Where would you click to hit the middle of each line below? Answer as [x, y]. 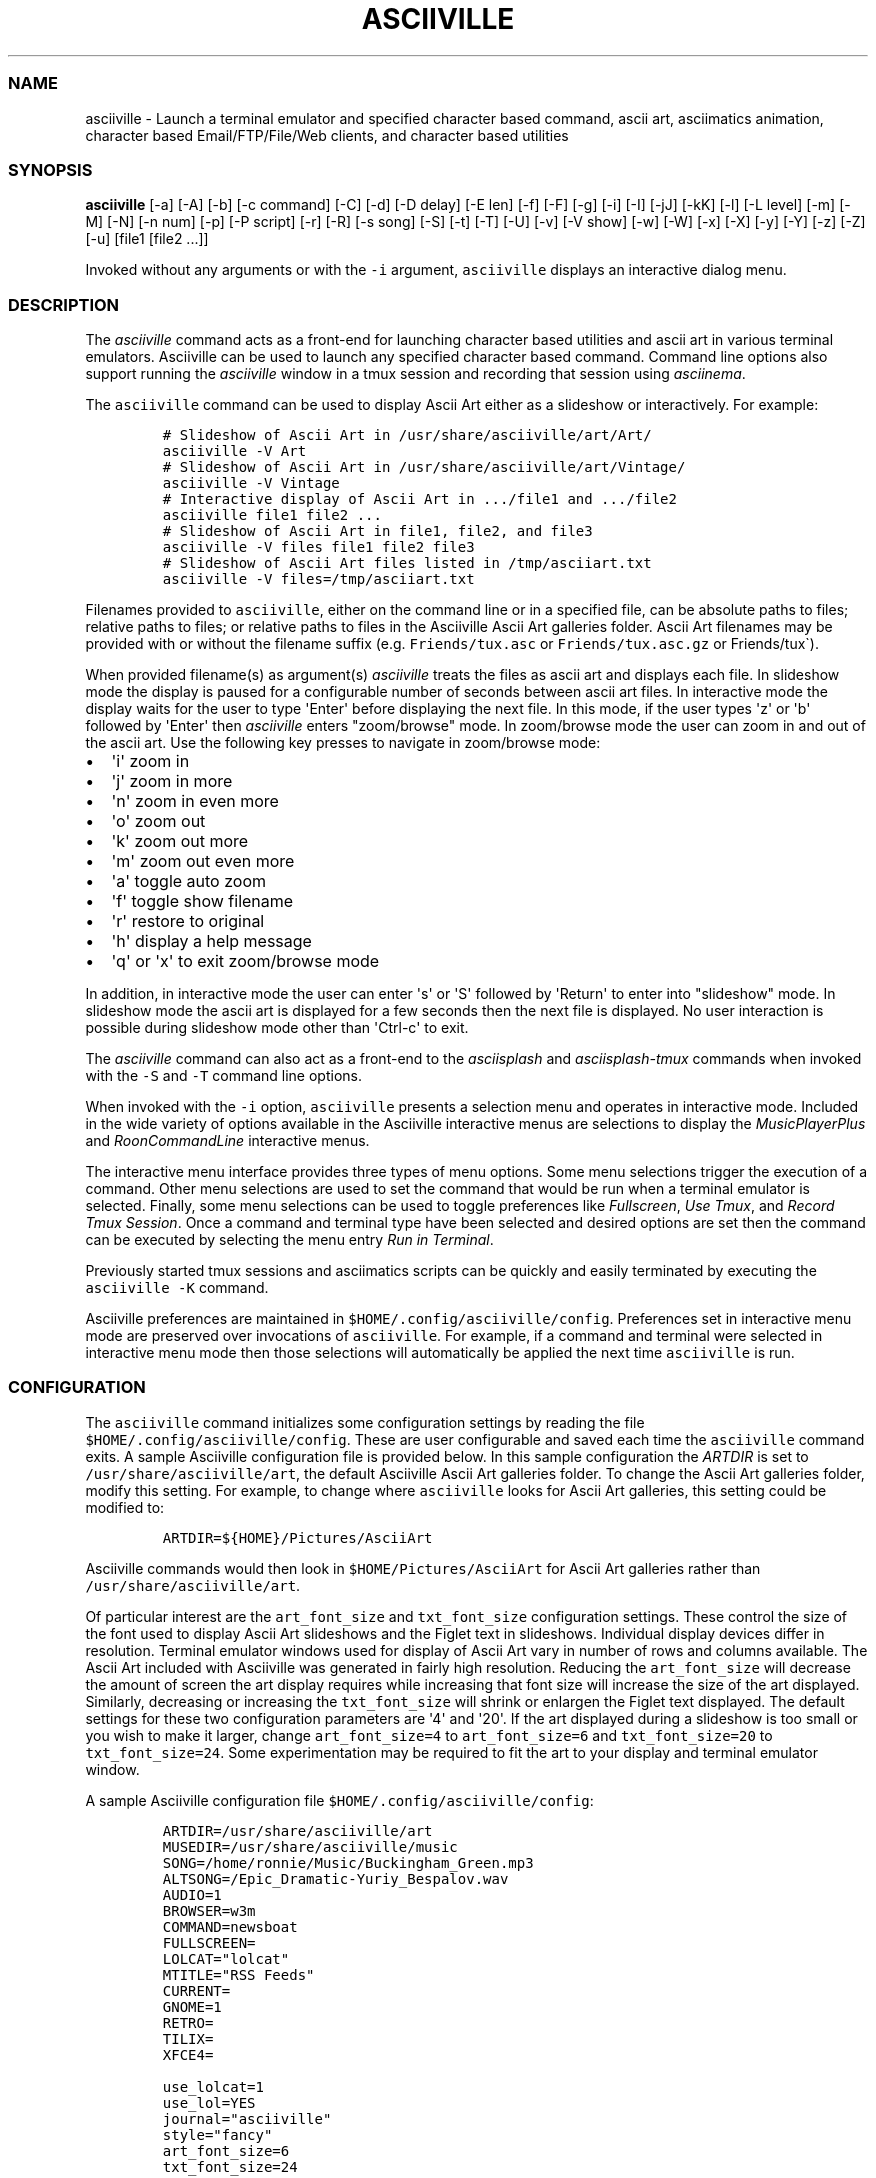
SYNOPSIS [50, 169]
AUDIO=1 [192, 1894]
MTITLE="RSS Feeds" [238, 1974]
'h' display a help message [211, 941]
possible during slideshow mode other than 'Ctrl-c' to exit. [277, 1027]
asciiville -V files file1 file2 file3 [318, 547]
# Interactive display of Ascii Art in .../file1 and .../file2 [419, 499]
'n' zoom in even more [195, 801]
